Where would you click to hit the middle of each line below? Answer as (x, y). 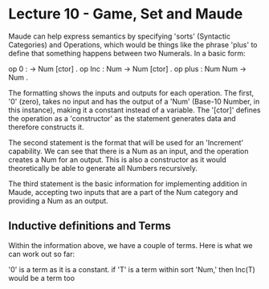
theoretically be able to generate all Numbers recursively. (103, 168)
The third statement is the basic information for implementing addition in (128, 183)
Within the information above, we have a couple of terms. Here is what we (130, 245)
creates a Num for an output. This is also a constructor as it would (117, 159)
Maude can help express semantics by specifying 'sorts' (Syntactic (120, 36)
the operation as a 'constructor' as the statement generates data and (122, 118)
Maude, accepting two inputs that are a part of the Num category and (123, 192)
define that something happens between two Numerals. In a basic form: (127, 53)
